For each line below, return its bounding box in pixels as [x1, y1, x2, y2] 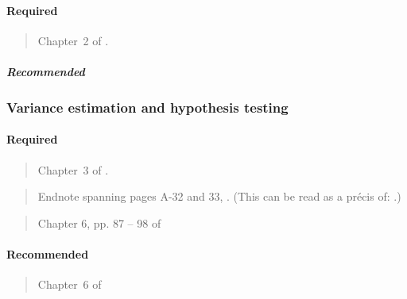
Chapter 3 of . [37, 161, 109, 178]
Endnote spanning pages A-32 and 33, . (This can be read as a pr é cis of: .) [37, 188, 401, 205]
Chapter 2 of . [37, 32, 109, 48]
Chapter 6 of [37, 276, 102, 293]
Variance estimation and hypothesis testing [6, 97, 289, 117]
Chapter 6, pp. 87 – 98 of [37, 214, 161, 231]
